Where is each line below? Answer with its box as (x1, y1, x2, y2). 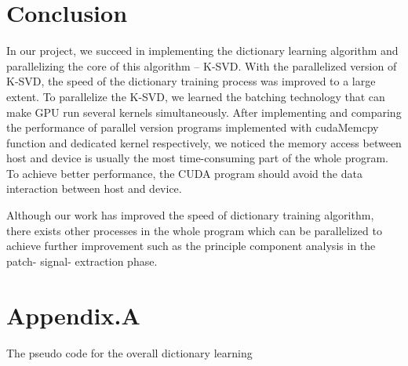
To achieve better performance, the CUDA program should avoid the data (6, 165, 362, 181)
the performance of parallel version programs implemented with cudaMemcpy (6, 119, 379, 136)
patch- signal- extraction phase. (6, 252, 158, 269)
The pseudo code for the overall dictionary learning (6, 344, 253, 361)
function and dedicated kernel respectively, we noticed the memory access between (6, 134, 402, 150)
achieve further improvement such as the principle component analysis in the (6, 237, 376, 254)
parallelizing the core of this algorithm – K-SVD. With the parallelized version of (6, 57, 397, 74)
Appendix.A (6, 299, 140, 331)
